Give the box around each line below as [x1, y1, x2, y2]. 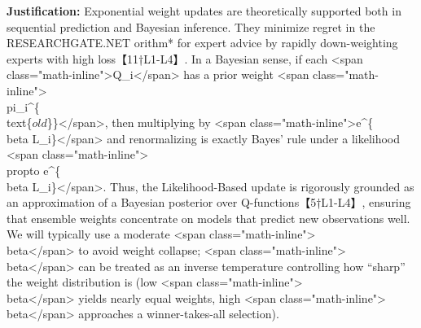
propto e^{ [7, 161, 61, 178]
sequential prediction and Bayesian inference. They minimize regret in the [7, 18, 375, 35]
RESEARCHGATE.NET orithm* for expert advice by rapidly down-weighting [7, 34, 398, 51]
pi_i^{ [7, 98, 40, 115]
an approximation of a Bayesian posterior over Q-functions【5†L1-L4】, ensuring [7, 194, 411, 211]
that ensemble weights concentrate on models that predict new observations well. [7, 209, 410, 226]
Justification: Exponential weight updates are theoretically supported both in [7, 2, 401, 19]
